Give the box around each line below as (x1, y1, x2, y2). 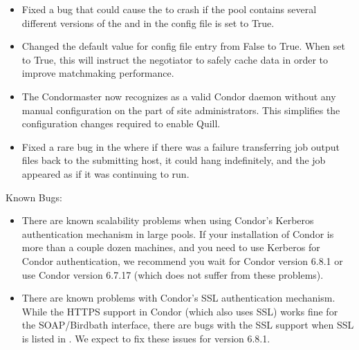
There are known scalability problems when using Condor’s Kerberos (21, 213, 314, 228)
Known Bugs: (6, 190, 62, 204)
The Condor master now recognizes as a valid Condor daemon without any (21, 89, 336, 103)
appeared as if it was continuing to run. (21, 166, 190, 181)
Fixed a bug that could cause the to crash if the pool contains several (21, 2, 317, 16)
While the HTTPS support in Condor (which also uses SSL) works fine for (21, 304, 338, 318)
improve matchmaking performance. (21, 66, 174, 80)
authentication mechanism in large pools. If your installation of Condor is (21, 226, 334, 241)
